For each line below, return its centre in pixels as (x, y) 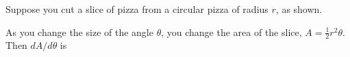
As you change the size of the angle (79, 32)
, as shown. (299, 9)
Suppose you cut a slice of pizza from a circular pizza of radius (137, 9)
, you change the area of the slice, (232, 32)
